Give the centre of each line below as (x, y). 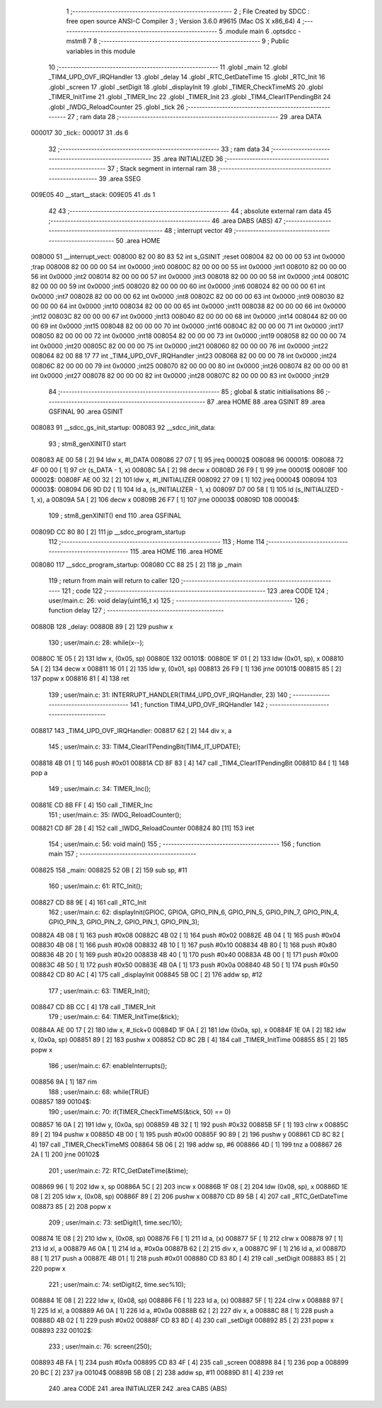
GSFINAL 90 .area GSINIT (86, 411)
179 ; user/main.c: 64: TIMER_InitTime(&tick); (114, 1017)
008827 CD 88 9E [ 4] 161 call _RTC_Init (88, 902)
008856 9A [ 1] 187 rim (64, 1082)
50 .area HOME (138, 240)
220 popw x (48, 1268)
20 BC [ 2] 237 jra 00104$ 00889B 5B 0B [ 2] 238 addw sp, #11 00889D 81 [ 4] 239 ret (157, 1372)
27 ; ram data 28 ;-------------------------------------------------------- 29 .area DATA (195, 116)
